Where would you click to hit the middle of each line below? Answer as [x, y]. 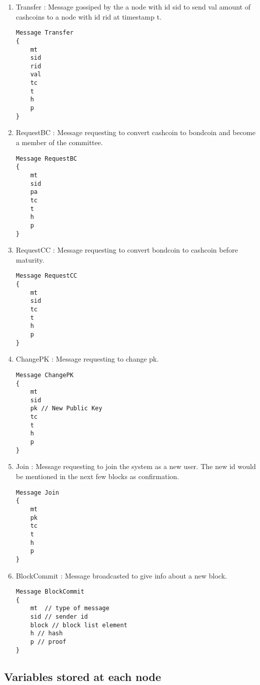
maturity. [30, 259]
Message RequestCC [46, 276]
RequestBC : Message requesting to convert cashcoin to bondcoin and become [136, 132]
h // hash [46, 634]
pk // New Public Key [66, 409]
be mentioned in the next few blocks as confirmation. [97, 476]
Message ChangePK [45, 375]
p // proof [48, 642]
